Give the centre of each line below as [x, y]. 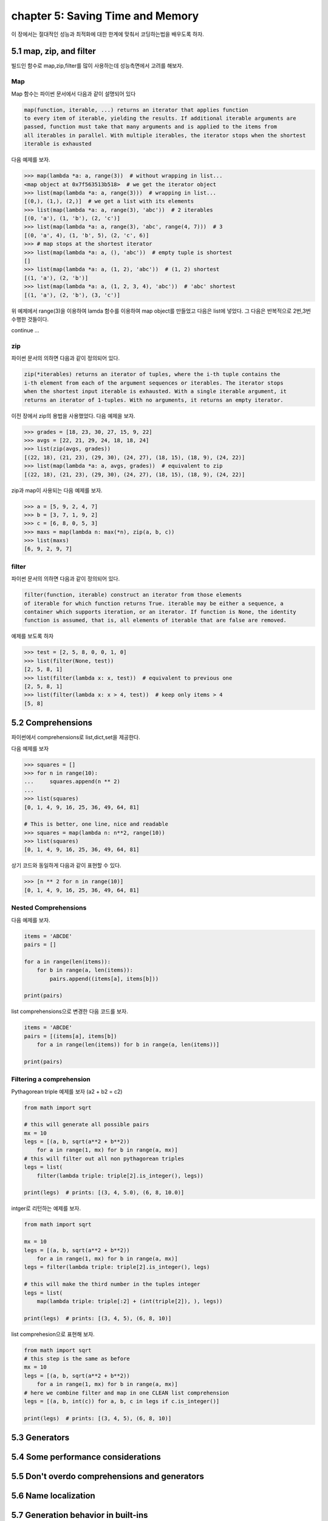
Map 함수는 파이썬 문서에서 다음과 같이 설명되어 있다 [73, 94]
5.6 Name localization [53, 1496]
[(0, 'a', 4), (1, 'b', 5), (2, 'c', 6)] [87, 235]
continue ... [25, 330]
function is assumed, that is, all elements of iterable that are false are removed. [155, 620]
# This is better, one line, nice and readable [96, 824]
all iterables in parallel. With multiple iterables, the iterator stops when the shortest [165, 135]
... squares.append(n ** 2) [72, 781]
